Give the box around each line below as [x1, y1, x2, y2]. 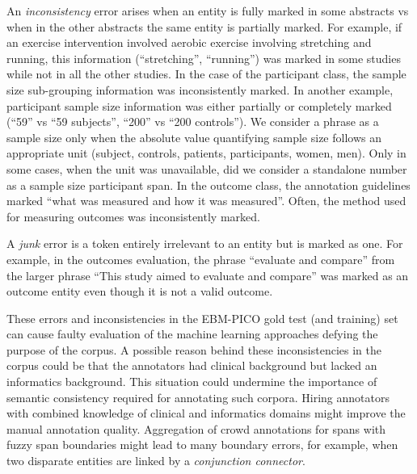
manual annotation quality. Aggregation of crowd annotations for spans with [6, 420, 386, 437]
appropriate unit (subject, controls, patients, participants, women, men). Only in [6, 145, 406, 161]
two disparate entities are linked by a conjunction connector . [6, 452, 305, 469]
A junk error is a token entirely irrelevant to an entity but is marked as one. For [6, 235, 403, 252]
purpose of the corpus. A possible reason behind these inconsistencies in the [6, 341, 381, 358]
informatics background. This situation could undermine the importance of [6, 373, 377, 390]
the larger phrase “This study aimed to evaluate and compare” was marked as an [6, 266, 409, 283]
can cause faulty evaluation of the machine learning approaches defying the [6, 325, 378, 342]
